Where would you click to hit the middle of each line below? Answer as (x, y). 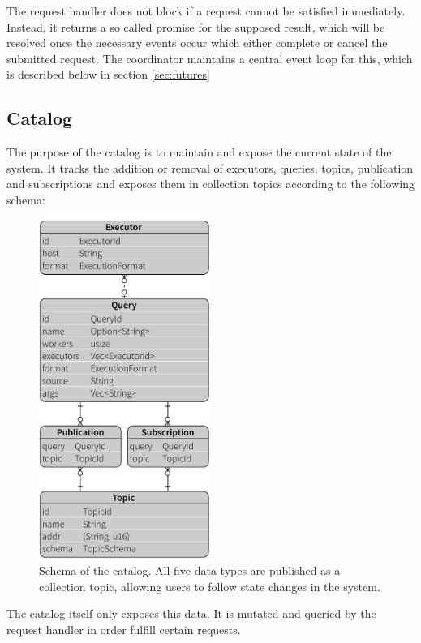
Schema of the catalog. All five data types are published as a (190, 570)
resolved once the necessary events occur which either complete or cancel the (197, 43)
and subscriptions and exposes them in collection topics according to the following (210, 184)
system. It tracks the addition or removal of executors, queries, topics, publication (210, 167)
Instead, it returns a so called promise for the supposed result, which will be (196, 26)
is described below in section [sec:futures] (108, 74)
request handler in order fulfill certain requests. (124, 629)
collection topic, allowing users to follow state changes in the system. (210, 586)
